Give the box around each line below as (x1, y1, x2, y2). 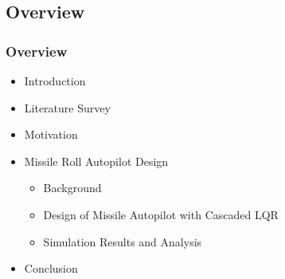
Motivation (24, 126, 78, 143)
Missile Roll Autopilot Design (24, 152, 169, 169)
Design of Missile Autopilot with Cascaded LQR (43, 206, 279, 222)
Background (43, 179, 102, 196)
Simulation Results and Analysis (43, 233, 202, 250)
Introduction (24, 73, 86, 88)
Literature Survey (24, 99, 111, 116)
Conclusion (24, 260, 78, 277)
